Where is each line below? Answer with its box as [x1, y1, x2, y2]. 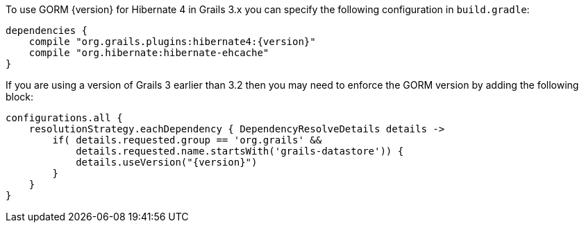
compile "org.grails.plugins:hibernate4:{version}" [28, 36, 316, 47]
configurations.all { [6, 112, 123, 123]
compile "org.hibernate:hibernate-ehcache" [28, 47, 269, 58]
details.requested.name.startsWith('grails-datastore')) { [76, 146, 404, 157]
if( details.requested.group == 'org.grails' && [52, 134, 322, 146]
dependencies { [6, 25, 88, 36]
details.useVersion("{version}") [76, 157, 258, 168]
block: [6, 91, 34, 103]
